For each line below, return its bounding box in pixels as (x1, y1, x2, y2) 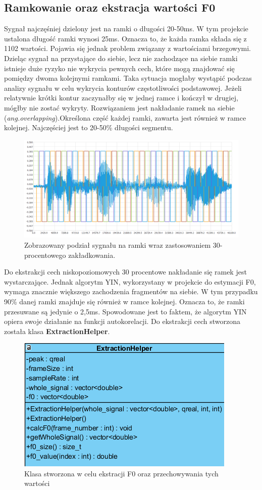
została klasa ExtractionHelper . (4, 325, 110, 336)
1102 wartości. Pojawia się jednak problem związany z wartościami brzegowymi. (4, 43, 251, 53)
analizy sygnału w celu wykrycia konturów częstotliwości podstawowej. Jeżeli (4, 82, 242, 93)
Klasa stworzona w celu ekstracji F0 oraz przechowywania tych (24, 468, 219, 478)
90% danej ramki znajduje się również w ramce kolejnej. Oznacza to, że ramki (4, 296, 245, 306)
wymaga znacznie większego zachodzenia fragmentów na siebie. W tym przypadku (4, 286, 258, 297)
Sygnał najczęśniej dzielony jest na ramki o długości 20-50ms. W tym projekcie (4, 23, 248, 34)
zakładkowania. (68, 249, 116, 260)
